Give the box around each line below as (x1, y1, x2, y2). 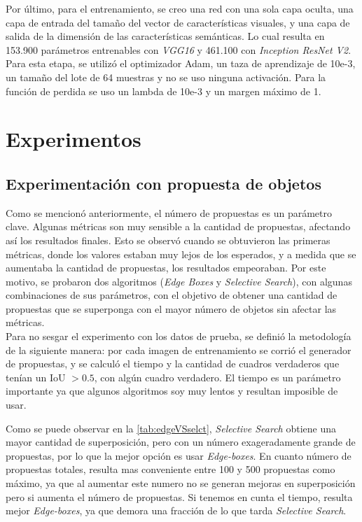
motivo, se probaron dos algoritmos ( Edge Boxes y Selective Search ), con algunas (6, 274, 352, 288)
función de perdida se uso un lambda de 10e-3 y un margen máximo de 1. (6, 83, 321, 98)
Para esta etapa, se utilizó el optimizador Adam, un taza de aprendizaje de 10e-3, (6, 56, 356, 71)
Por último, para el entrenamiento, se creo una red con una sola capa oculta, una (6, 1, 354, 15)
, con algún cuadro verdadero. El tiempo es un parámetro (94, 369, 341, 384)
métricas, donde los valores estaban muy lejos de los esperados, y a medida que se (6, 246, 356, 261)
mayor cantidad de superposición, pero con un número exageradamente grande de (6, 435, 356, 449)
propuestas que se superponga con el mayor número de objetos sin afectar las (6, 301, 337, 316)
